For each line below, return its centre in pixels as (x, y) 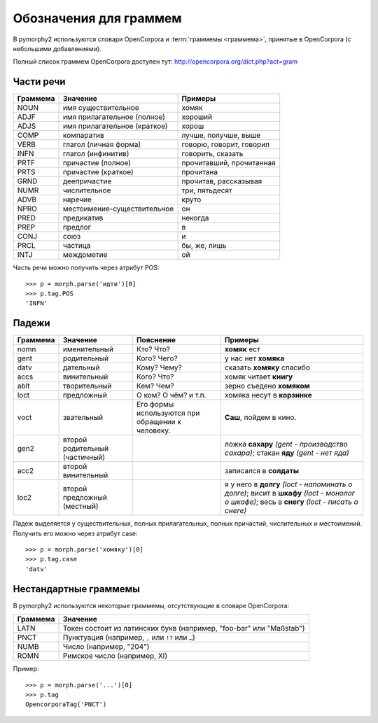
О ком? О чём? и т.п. (171, 395)
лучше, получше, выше (221, 135)
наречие (77, 199)
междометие (85, 255)
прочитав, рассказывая (222, 181)
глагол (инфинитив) (96, 154)
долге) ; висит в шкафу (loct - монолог (290, 493)
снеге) (236, 511)
